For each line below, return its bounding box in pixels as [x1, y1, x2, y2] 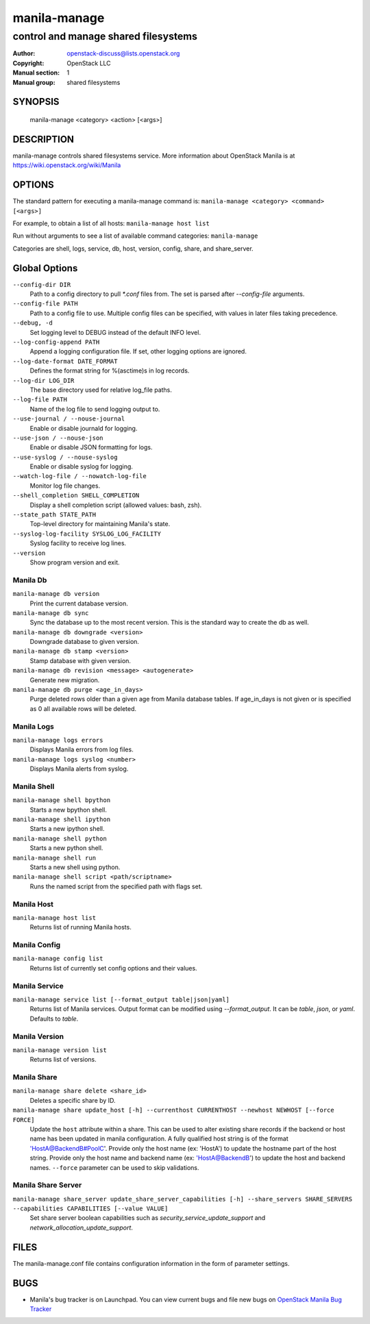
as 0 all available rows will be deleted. [29, 704, 137, 712]
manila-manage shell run [12, 853, 96, 862]
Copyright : [12, 59, 45, 67]
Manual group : [12, 78, 56, 86]
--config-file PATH [12, 300, 78, 308]
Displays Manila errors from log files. [29, 745, 134, 753]
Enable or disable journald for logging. [29, 424, 138, 432]
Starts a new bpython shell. [29, 805, 108, 814]
